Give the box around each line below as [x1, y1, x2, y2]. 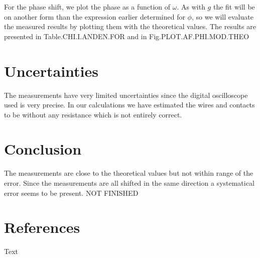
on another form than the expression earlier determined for [4, 11, 185, 22]
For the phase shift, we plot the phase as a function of [4, 2, 171, 12]
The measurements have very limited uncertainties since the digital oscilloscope [4, 89, 248, 100]
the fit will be [213, 2, 255, 12]
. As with [177, 2, 205, 12]
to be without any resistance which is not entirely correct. [4, 109, 182, 119]
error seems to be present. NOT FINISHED [4, 187, 139, 198]
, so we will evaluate [191, 11, 253, 22]
